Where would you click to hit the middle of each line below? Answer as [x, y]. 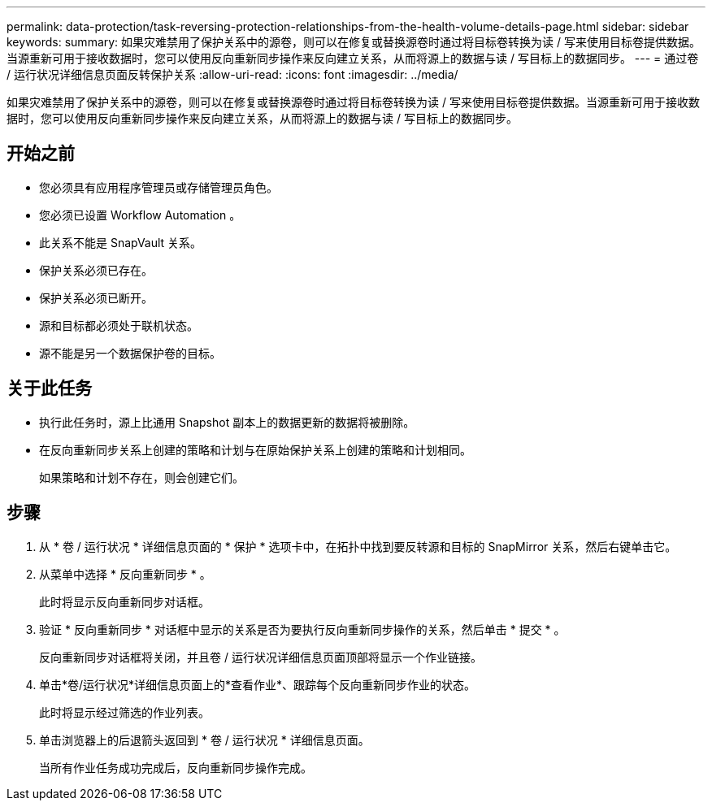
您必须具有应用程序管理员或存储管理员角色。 [158, 187]
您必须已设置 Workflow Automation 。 [140, 215]
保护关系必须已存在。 [96, 270]
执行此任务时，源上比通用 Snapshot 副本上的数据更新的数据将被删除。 [227, 422]
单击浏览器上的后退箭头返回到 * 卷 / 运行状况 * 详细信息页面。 [204, 740]
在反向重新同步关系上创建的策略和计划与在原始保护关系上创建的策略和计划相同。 [255, 449]
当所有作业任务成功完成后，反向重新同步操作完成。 [176, 767]
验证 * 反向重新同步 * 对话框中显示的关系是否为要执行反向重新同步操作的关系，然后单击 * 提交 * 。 [302, 629]
